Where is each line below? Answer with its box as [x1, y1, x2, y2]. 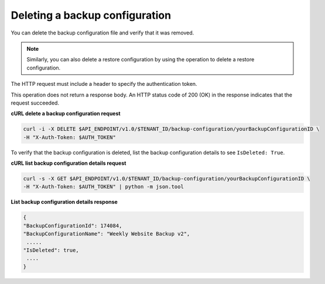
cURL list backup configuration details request [11, 160, 126, 167]
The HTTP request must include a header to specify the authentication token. [11, 81, 197, 88]
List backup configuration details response [11, 199, 118, 206]
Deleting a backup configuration [11, 9, 172, 22]
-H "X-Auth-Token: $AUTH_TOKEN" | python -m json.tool [23, 183, 184, 190]
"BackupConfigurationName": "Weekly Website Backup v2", [23, 231, 190, 237]
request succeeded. [11, 99, 60, 106]
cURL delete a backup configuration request [11, 110, 121, 117]
